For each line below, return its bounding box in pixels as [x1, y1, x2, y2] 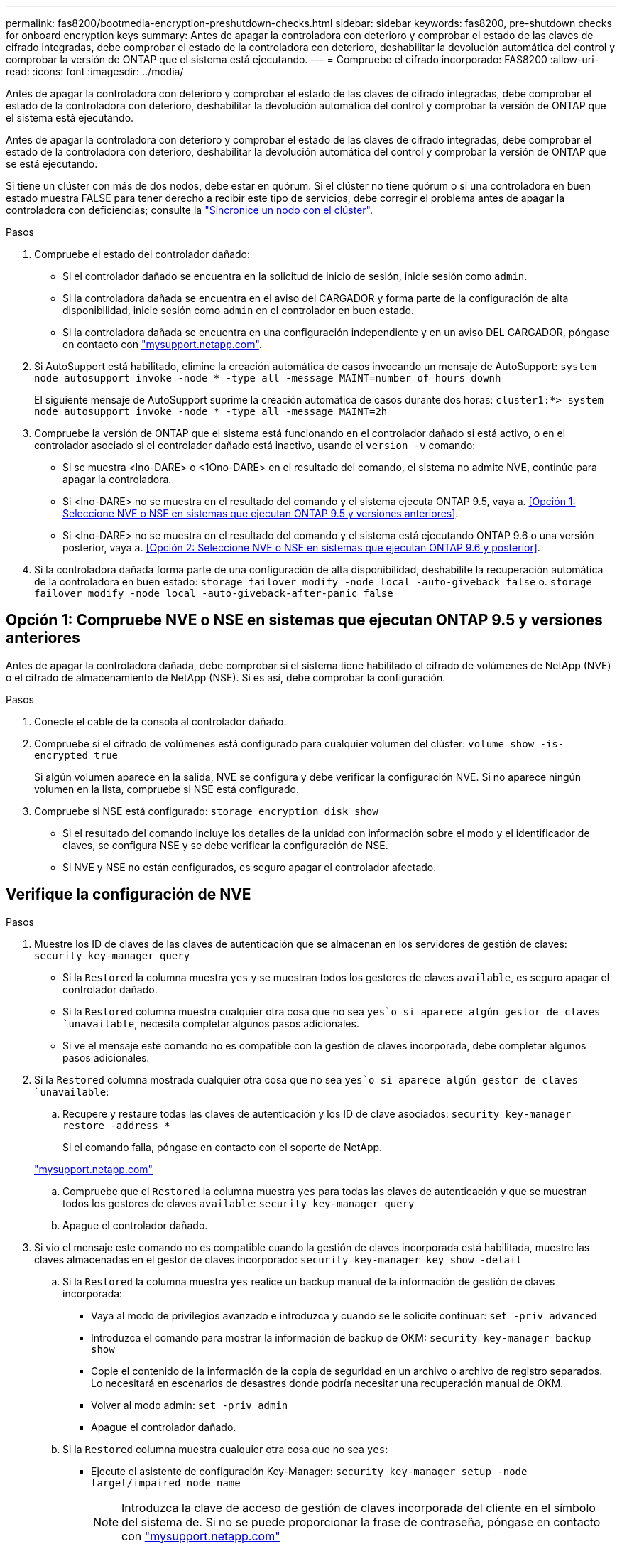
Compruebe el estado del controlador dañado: [34, 248, 251, 260]
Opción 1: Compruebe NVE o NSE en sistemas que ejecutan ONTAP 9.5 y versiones [6, 611, 603, 630]
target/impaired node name [91, 1477, 241, 1489]
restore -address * [62, 1119, 170, 1131]
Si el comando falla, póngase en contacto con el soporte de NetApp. [62, 1140, 383, 1153]
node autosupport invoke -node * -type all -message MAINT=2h [34, 406, 388, 417]
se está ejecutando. [6, 158, 98, 170]
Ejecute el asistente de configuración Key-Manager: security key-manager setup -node [91, 1464, 528, 1477]
